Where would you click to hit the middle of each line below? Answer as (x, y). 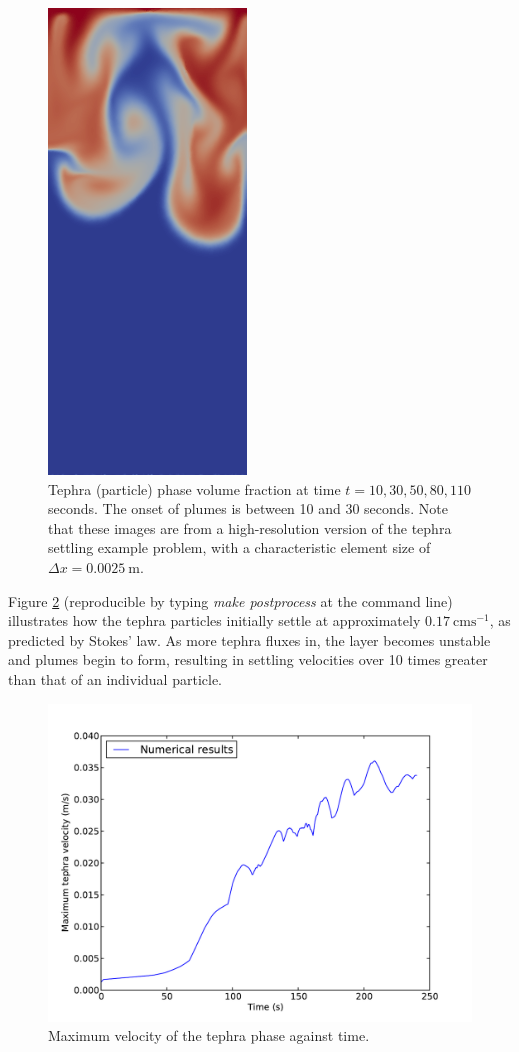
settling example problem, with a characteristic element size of (239, 547)
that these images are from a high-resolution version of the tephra (250, 527)
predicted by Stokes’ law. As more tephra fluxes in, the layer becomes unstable (249, 639)
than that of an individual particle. (115, 678)
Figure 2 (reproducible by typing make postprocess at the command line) (230, 600)
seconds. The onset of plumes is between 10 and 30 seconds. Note (248, 508)
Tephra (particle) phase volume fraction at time (194, 488)
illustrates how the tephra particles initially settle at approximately (214, 620)
